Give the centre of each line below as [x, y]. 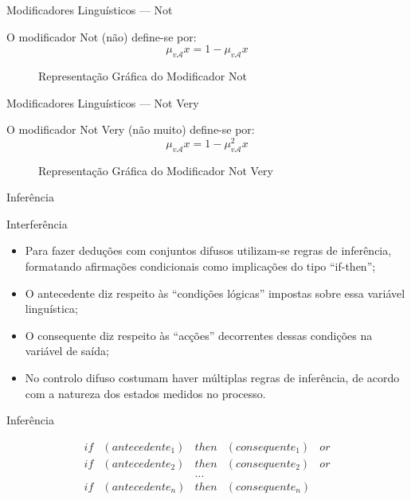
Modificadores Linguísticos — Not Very [103, 102]
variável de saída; [67, 351]
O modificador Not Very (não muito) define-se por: [131, 129]
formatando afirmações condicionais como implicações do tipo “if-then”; [200, 266]
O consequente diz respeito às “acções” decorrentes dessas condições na [199, 335]
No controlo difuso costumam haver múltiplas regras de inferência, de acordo [212, 377]
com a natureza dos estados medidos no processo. [145, 393]
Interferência [37, 223]
